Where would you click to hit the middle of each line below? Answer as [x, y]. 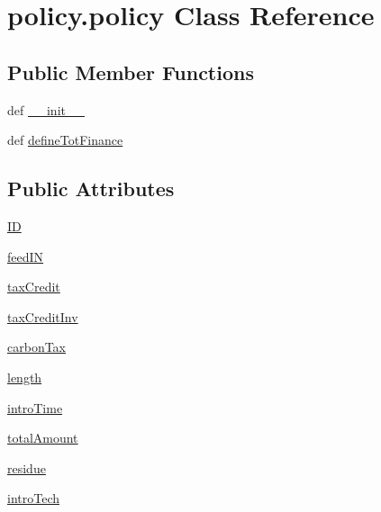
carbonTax [37, 347]
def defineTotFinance [65, 140]
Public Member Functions [131, 72]
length [25, 377]
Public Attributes [91, 189]
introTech [33, 498]
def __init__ [46, 109]
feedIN [26, 256]
